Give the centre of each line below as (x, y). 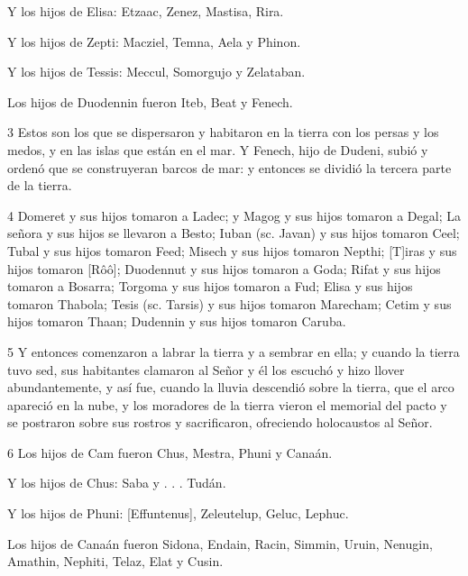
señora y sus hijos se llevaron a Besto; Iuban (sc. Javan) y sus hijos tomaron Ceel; (234, 233)
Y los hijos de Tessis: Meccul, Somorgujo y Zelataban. (156, 72)
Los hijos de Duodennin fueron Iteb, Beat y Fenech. (150, 101)
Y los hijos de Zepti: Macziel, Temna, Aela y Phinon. (154, 41)
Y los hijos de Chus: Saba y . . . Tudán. (117, 483)
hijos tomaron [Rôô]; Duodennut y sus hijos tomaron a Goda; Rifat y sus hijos (224, 268)
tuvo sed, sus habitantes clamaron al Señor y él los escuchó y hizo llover (206, 369)
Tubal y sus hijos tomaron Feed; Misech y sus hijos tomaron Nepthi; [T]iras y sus (232, 250)
